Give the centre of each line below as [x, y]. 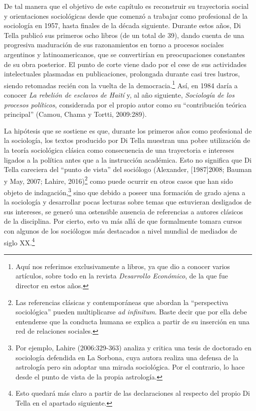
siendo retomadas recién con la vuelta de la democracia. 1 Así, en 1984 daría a [121, 84]
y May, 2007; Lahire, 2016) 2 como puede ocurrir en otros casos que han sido [119, 180]
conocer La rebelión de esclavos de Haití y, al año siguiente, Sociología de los [119, 95]
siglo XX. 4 [19, 241]
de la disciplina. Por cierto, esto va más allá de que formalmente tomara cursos [123, 221]
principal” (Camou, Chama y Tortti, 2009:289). [75, 114]
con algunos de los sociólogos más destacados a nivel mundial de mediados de [121, 231]
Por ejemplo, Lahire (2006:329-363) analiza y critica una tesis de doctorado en [133, 348]
